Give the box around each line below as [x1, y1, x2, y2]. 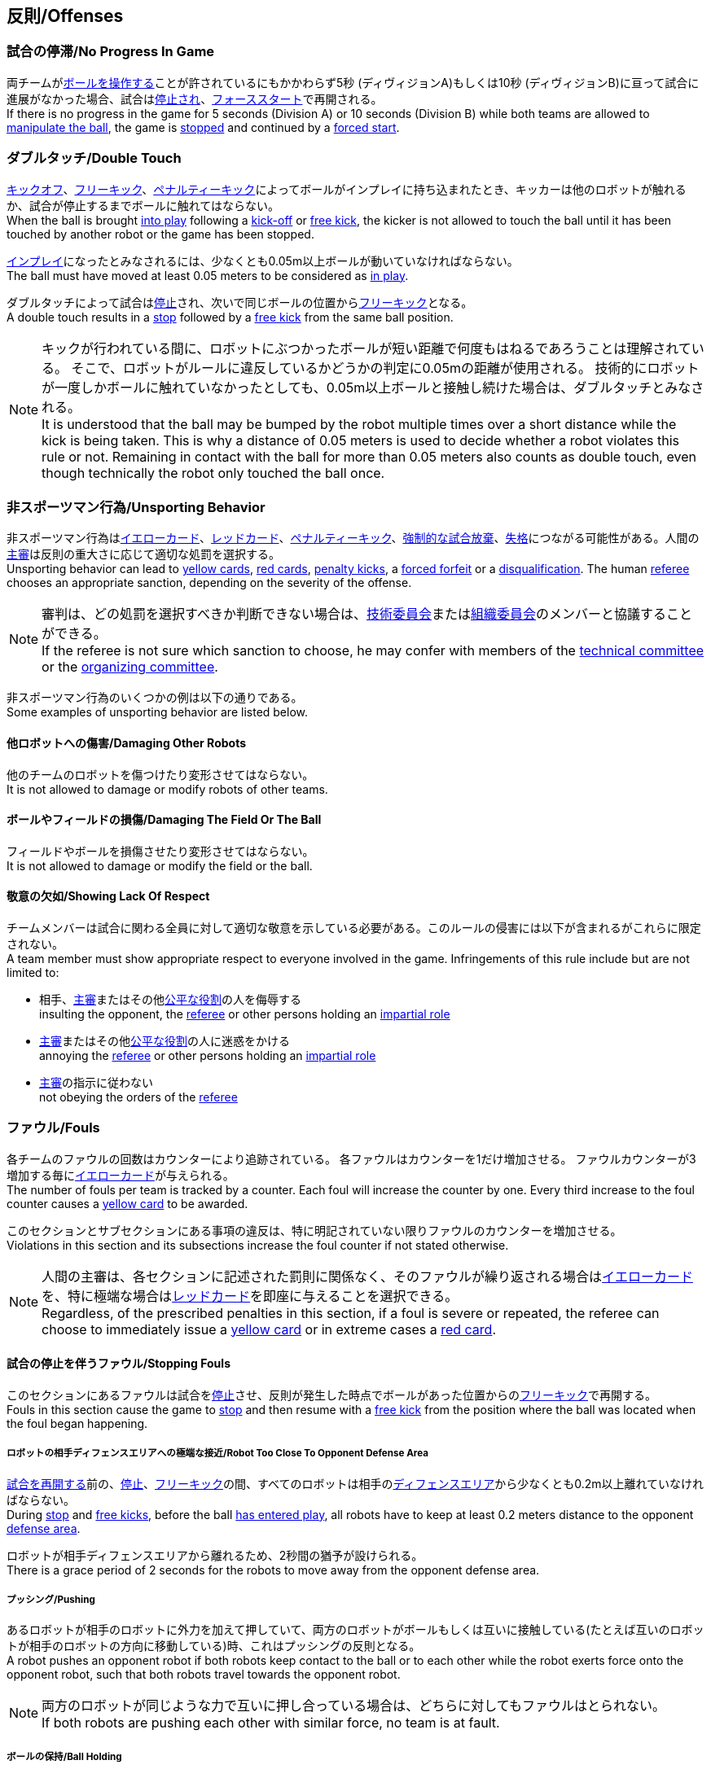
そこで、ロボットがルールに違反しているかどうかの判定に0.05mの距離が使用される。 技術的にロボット [71, 359, 700, 376]
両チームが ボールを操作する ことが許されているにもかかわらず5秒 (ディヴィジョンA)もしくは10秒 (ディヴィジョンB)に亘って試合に [7, 75, 700, 90]
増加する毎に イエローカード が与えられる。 [7, 1167, 235, 1182]
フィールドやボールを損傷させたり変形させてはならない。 [7, 843, 314, 858]
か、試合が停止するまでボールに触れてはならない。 [7, 198, 280, 212]
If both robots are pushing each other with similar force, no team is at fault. [42, 1714, 500, 1732]
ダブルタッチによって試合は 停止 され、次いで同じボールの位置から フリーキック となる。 [7, 295, 473, 309]
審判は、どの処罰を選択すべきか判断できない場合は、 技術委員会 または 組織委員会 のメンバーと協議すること [42, 606, 693, 623]
